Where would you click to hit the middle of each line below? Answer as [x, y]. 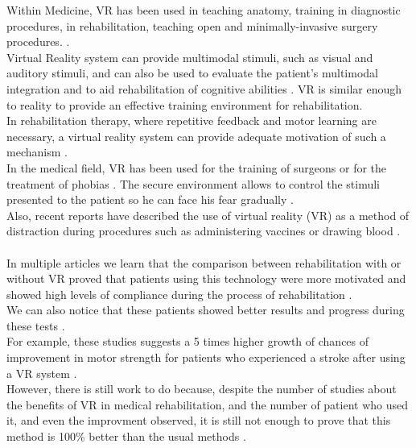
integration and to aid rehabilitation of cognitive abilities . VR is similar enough [204, 88]
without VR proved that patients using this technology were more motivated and [206, 278]
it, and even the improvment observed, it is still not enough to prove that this [199, 420]
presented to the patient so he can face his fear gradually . [150, 199]
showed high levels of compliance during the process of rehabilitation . [179, 294]
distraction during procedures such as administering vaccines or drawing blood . [204, 231]
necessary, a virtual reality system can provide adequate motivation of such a [196, 136]
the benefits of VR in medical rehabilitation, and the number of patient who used [208, 404]
